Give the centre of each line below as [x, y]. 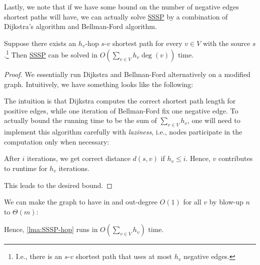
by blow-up [226, 202]
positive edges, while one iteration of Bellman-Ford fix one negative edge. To [121, 110]
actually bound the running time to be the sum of [80, 120]
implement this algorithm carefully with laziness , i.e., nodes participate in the [123, 132]
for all [192, 202]
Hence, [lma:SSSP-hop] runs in [51, 229]
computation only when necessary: [57, 141]
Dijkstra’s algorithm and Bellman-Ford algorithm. [80, 26]
